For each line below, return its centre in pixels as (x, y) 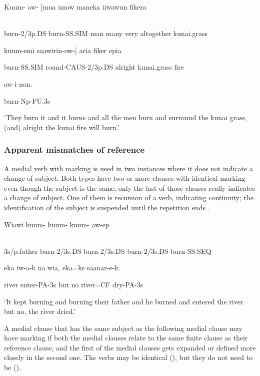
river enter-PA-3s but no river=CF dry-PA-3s (74, 284)
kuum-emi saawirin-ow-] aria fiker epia (63, 50)
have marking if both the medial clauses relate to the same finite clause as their (126, 338)
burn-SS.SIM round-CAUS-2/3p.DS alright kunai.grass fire (94, 67)
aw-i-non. (18, 83)
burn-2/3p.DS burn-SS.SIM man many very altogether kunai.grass (106, 33)
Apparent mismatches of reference (74, 149)
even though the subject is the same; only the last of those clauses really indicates (129, 187)
